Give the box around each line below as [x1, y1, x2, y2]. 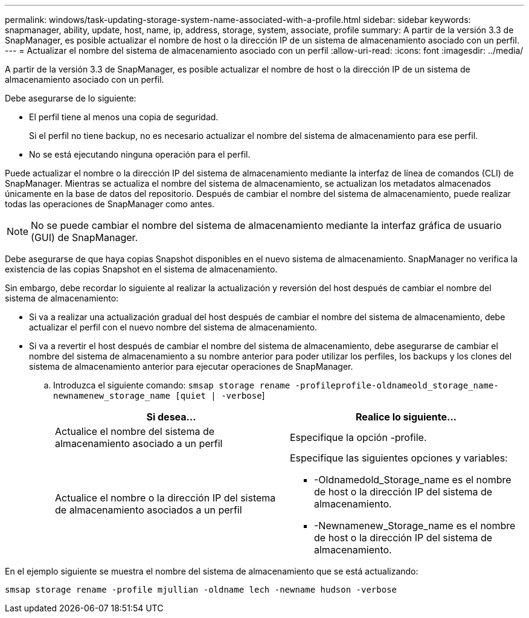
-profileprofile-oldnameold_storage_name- [295, 381, 499, 390]
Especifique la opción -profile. [290, 431, 427, 443]
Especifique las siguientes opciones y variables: [290, 452, 508, 464]
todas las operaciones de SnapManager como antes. [5, 199, 215, 209]
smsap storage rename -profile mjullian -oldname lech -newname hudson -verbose [5, 585, 397, 594]
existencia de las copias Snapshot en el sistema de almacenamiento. [5, 264, 278, 274]
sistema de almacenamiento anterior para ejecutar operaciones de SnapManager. [29, 361, 353, 372]
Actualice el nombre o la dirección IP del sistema [55, 492, 276, 504]
